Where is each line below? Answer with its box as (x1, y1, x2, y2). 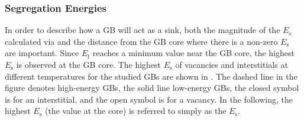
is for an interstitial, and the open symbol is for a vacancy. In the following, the (5, 93, 293, 105)
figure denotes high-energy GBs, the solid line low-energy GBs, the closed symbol (5, 81, 299, 94)
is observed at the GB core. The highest (16, 58, 161, 70)
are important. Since (5, 47, 79, 59)
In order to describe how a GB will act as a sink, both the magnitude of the (5, 24, 280, 36)
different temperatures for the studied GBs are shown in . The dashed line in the (5, 70, 297, 82)
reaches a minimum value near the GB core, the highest (92, 47, 295, 59)
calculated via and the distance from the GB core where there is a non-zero (5, 35, 278, 47)
